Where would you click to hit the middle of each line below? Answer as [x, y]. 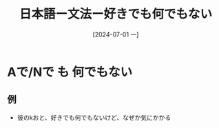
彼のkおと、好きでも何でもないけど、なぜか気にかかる [94, 117]
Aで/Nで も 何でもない [70, 72]
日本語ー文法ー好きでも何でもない [115, 14]
